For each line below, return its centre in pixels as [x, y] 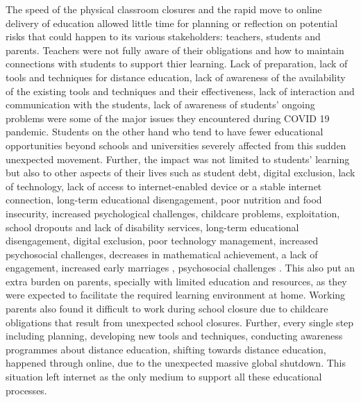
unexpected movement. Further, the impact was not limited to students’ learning [178, 159]
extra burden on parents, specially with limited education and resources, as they [176, 281]
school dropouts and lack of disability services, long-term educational [152, 227]
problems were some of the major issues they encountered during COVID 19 [168, 118]
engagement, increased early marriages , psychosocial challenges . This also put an [180, 268]
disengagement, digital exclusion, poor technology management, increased [162, 241]
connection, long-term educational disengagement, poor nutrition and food [164, 200]
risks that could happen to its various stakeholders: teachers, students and [163, 36]
